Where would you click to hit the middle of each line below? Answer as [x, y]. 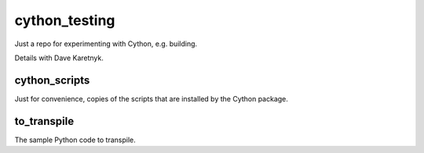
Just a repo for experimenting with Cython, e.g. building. [106, 44]
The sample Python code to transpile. [75, 140]
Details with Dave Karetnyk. [59, 58]
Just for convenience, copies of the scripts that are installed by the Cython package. [151, 98]
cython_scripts [52, 80]
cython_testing [65, 20]
